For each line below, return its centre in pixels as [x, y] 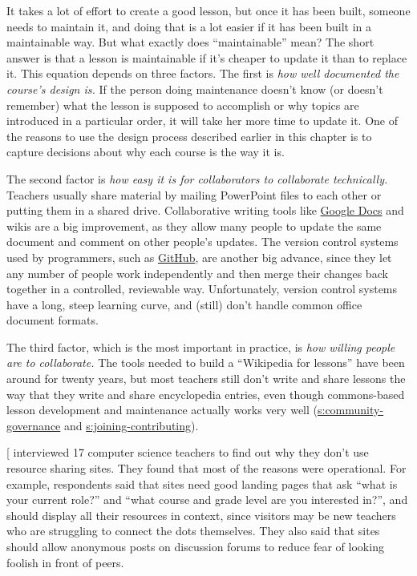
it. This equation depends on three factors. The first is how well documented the [203, 73]
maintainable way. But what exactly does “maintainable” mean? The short [190, 42]
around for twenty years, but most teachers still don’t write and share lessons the [206, 379]
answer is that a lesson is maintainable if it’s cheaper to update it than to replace [207, 57]
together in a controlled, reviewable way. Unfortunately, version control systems [202, 289]
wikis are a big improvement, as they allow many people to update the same [194, 226]
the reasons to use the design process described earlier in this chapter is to [189, 136]
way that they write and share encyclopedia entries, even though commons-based [206, 394]
